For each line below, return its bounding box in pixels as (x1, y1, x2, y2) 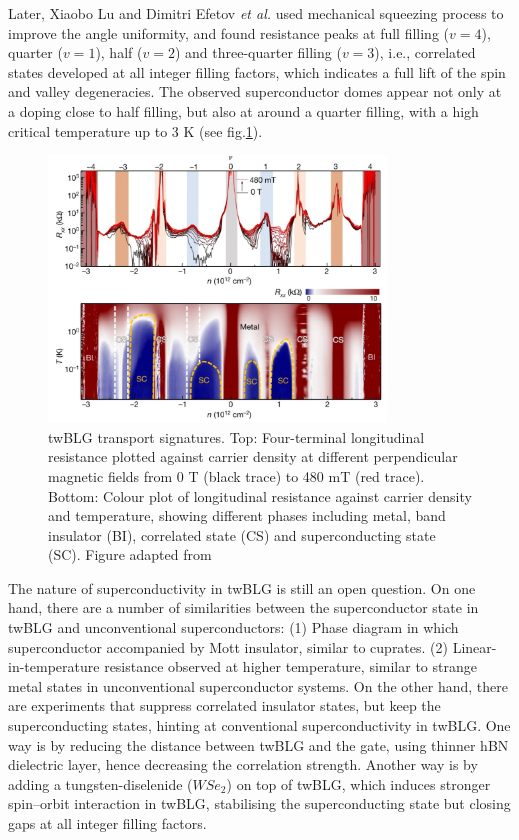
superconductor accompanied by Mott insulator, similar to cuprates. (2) (8, 636, 448, 657)
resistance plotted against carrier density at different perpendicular (48, 446, 458, 467)
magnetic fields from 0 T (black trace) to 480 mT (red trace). (48, 465, 425, 486)
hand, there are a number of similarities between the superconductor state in (8, 597, 479, 618)
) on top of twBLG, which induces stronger (226, 773, 491, 794)
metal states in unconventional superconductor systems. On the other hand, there (8, 675, 508, 696)
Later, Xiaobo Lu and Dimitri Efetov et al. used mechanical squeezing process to (8, 3, 504, 23)
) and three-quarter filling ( (174, 42, 342, 63)
